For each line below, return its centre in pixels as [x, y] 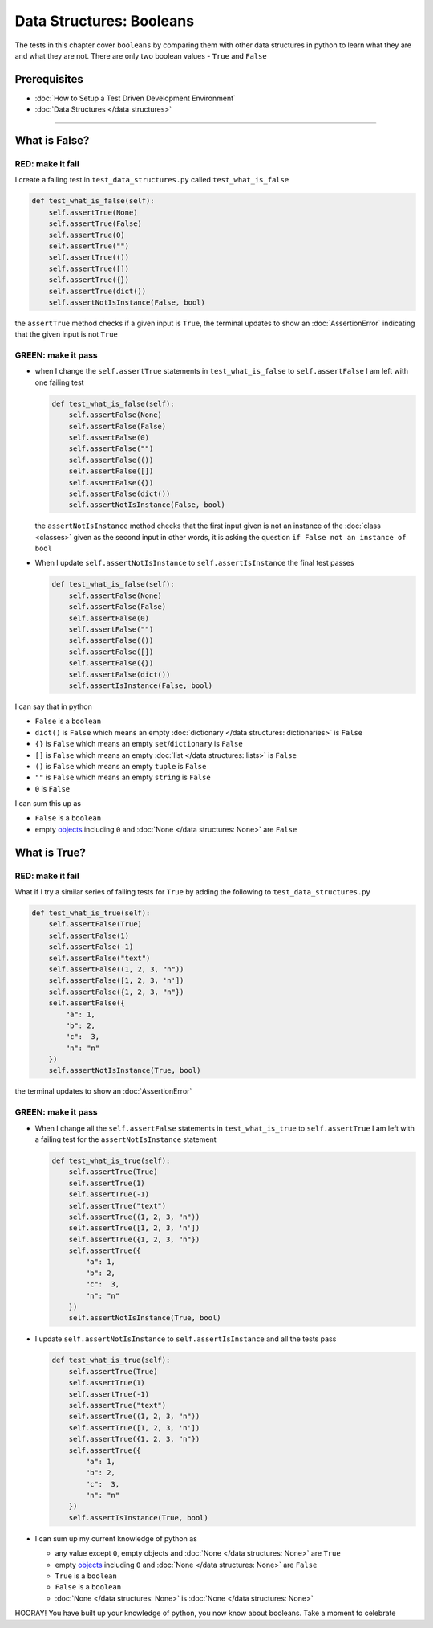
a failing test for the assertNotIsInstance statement [125, 1139]
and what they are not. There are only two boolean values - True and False [141, 55]
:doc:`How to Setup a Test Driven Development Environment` [136, 98]
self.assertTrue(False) [95, 224]
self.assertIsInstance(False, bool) [140, 685]
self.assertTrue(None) [93, 212]
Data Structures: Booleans [105, 21]
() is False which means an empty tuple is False [121, 766]
